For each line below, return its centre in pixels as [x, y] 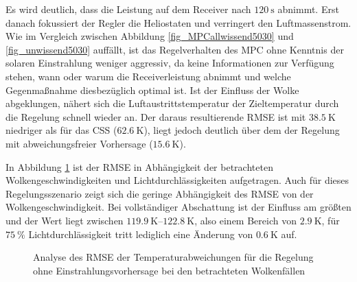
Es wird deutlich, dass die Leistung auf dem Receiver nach [128, 9]
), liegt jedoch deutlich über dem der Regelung [242, 130]
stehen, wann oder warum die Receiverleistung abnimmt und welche [148, 76]
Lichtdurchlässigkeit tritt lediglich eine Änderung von [141, 234]
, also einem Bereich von [245, 220]
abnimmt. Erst [308, 9]
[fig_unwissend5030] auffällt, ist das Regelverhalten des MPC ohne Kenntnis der [175, 49]
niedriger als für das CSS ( [61, 130]
